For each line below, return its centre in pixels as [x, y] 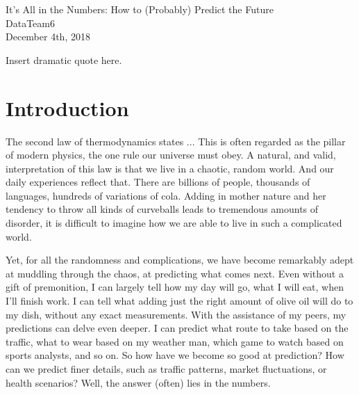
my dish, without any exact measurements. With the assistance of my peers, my [176, 314]
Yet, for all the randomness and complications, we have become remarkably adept [180, 260]
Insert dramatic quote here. [64, 59]
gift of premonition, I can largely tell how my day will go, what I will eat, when [175, 287]
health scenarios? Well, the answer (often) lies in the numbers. [138, 382]
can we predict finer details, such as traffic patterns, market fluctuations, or [166, 369]
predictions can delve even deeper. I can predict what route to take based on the [177, 328]
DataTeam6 [30, 23]
